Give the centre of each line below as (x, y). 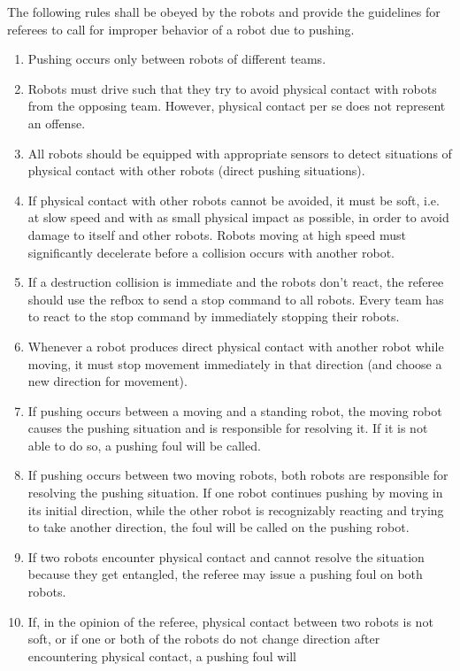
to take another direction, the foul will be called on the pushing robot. (218, 527)
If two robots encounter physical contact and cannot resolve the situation (226, 556)
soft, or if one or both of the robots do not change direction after (204, 639)
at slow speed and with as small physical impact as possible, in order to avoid (238, 217)
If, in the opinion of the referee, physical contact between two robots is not (230, 621)
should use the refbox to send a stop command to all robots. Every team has (236, 299)
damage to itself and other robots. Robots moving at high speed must (217, 234)
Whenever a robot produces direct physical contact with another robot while (236, 346)
